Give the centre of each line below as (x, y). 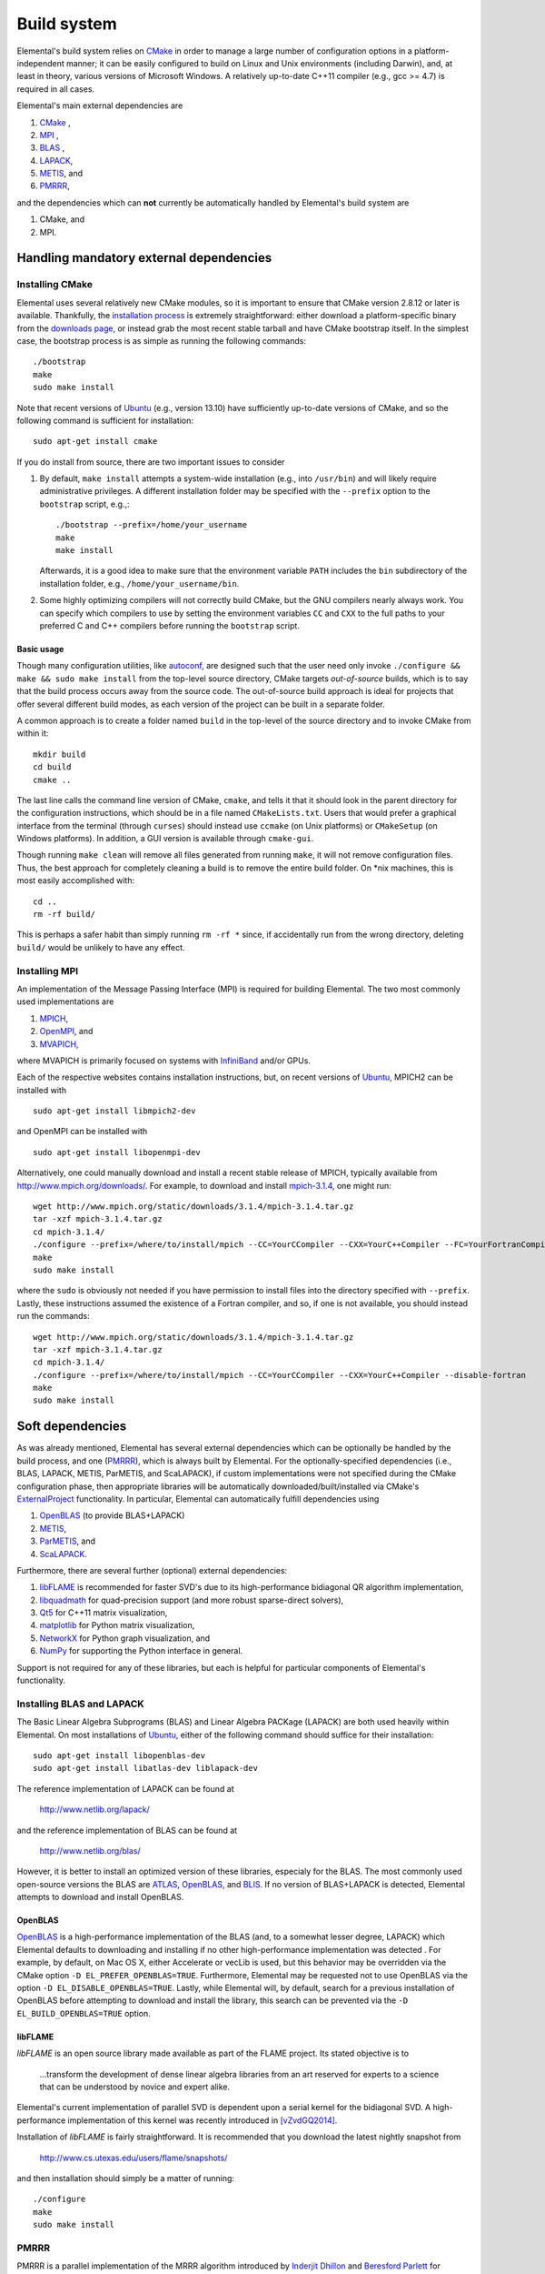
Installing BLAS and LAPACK (80, 1704)
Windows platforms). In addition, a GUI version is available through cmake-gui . (165, 839)
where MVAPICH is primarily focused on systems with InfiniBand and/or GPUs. (163, 1061)
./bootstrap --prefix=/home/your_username (152, 525)
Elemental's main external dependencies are (100, 106)
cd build (52, 767)
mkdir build (59, 754)
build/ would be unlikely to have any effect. (101, 947)
